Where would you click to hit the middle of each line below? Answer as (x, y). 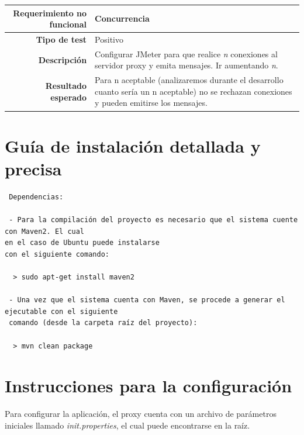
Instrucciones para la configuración (148, 386)
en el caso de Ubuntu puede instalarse (82, 243)
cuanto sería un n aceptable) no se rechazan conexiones (194, 91)
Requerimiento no (50, 13)
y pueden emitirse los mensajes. (151, 103)
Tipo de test (61, 39)
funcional (68, 24)
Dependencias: (36, 197)
